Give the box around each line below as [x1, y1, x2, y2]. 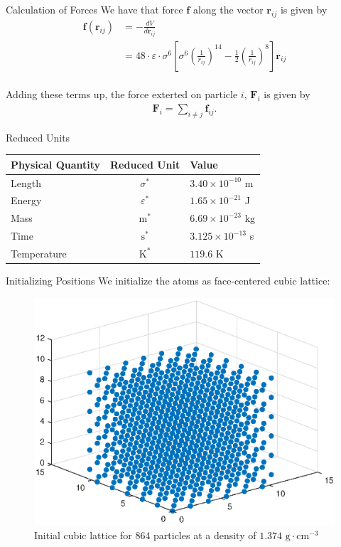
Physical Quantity [11, 156, 101, 171]
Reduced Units [6, 129, 70, 144]
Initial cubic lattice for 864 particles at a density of [34, 527, 256, 542]
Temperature [11, 245, 67, 260]
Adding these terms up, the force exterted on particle [6, 87, 238, 102]
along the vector [193, 2, 264, 16]
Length [11, 175, 41, 190]
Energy [11, 193, 42, 208]
